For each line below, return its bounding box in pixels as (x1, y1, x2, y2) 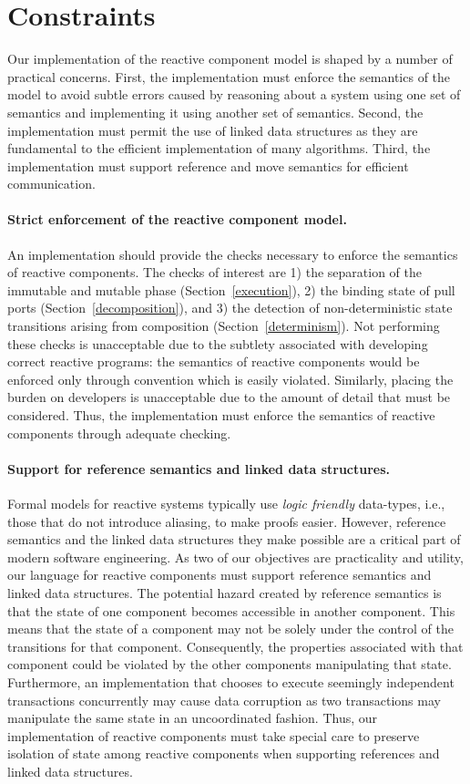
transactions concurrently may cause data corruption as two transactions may (7, 690, 441, 709)
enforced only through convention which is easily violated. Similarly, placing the (7, 369, 454, 388)
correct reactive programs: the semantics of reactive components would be (7, 352, 420, 371)
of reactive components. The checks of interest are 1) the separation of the (7, 263, 423, 282)
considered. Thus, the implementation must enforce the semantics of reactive (7, 406, 435, 425)
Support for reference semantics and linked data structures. (7, 459, 391, 478)
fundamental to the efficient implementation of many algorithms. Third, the (7, 139, 431, 158)
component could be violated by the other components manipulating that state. (7, 655, 452, 674)
